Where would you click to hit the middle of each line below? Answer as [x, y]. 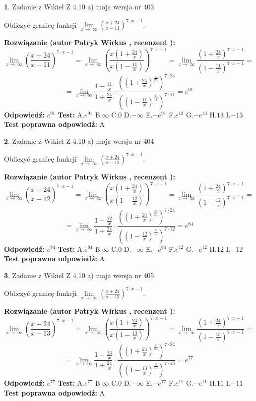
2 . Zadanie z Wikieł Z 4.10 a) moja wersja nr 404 [79, 141]
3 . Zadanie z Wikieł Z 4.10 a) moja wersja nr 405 [79, 275]
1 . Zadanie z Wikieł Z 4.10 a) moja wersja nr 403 [79, 6]
